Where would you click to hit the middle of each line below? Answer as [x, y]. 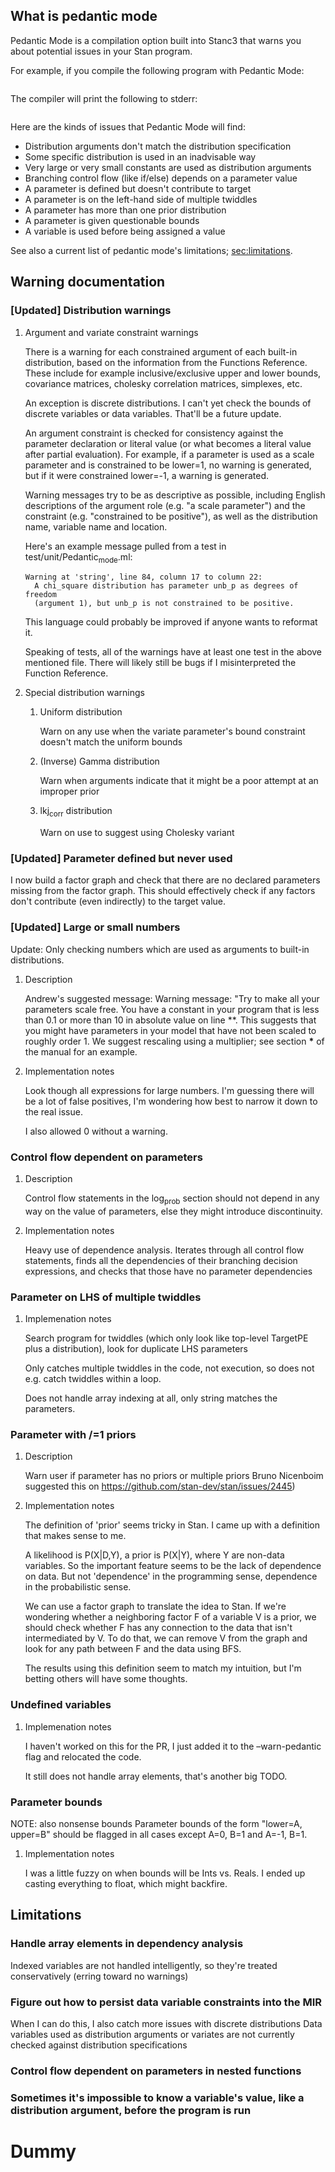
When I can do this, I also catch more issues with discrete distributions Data [166, 2023]
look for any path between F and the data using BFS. [133, 1649]
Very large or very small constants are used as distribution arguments [168, 167]
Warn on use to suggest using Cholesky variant [137, 833]
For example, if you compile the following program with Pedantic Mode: [157, 70]
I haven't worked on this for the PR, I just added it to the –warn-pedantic [173, 1746]
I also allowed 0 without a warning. [96, 1131]
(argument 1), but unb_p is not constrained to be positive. [164, 604]
